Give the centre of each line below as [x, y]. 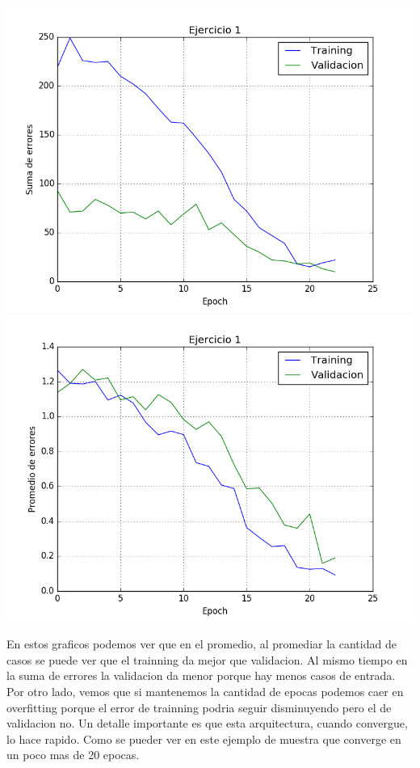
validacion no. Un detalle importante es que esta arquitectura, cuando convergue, [207, 723]
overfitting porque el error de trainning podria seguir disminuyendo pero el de [199, 707]
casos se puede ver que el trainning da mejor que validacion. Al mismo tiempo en [207, 659]
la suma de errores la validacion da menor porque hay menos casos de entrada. [201, 675]
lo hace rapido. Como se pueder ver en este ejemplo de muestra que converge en [204, 738]
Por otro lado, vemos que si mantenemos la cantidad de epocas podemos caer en [205, 691]
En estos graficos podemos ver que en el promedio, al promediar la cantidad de [202, 644]
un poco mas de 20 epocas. [73, 755]
